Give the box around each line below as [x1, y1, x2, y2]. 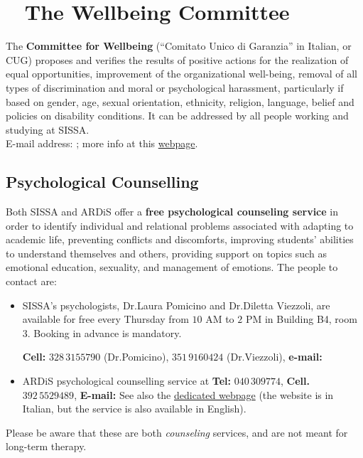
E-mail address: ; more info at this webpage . [6, 136, 198, 151]
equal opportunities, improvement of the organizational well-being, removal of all [6, 66, 357, 81]
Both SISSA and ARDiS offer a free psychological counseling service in [6, 204, 338, 219]
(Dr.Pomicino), [103, 349, 169, 364]
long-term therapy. [6, 439, 87, 454]
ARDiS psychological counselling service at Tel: [22, 373, 232, 388]
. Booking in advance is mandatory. [27, 325, 182, 340]
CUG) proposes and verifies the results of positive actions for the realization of [6, 52, 349, 67]
